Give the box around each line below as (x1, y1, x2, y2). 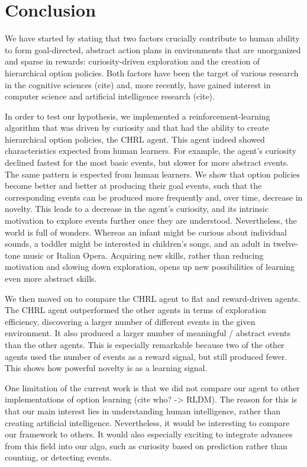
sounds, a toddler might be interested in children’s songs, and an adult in (5, 237, 271, 250)
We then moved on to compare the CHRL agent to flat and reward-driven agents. (5, 292, 300, 304)
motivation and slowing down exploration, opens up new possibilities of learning (5, 260, 295, 273)
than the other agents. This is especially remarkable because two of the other (5, 338, 285, 350)
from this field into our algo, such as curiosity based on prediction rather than (5, 439, 287, 452)
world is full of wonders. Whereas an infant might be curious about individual (5, 226, 287, 238)
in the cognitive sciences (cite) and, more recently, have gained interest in (5, 78, 271, 91)
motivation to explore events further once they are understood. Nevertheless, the (5, 214, 297, 227)
